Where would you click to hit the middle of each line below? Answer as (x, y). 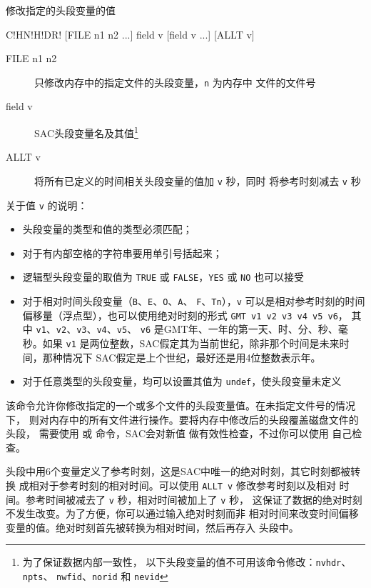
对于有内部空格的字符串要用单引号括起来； (122, 253)
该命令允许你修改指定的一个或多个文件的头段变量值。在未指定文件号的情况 (181, 405)
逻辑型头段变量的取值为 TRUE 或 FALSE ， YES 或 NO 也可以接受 (163, 277)
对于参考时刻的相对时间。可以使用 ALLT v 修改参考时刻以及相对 (187, 485)
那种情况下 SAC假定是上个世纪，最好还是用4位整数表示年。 (182, 357)
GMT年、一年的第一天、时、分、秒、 (251, 329)
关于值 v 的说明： (47, 205)
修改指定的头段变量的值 (61, 10)
